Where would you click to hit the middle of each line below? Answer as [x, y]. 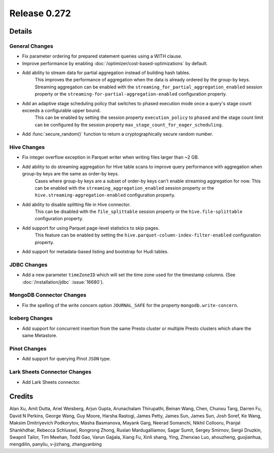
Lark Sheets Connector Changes [50, 372]
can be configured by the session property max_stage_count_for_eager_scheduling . [129, 125]
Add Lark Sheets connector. [51, 382]
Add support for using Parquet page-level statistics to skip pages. [91, 228]
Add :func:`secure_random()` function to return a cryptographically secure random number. [117, 134]
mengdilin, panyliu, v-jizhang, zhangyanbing [56, 444]
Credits [21, 397]
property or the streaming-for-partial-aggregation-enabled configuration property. [131, 94]
